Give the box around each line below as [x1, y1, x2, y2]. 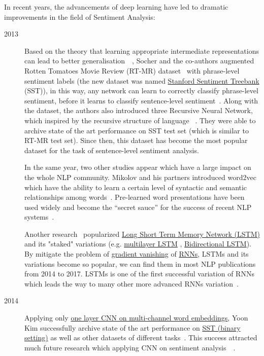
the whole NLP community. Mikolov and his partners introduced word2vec [24, 171, 256, 182]
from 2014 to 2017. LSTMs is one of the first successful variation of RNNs [24, 268, 254, 279]
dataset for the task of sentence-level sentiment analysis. [24, 145, 199, 155]
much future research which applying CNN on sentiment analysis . [24, 342, 236, 352]
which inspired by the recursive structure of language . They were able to [24, 115, 256, 125]
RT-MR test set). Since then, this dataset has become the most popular [24, 135, 248, 146]
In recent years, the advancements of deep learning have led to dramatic [4, 2, 228, 12]
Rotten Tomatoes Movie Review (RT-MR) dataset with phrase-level [24, 65, 240, 76]
